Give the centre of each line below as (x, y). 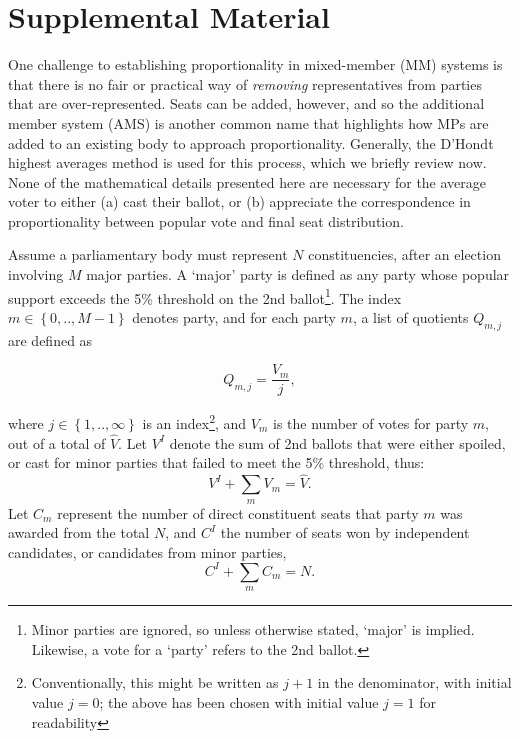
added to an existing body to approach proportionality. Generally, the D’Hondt (251, 142)
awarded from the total (79, 532)
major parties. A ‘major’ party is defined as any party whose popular (298, 274)
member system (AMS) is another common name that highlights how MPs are (248, 122)
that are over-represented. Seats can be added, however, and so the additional (246, 103)
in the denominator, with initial (414, 682)
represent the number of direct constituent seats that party (238, 512)
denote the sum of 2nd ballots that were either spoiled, (337, 442)
